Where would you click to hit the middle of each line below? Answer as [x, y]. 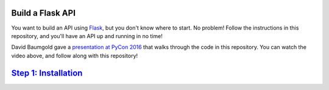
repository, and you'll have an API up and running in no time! [87, 36]
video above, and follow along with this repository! [75, 56]
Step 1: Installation [47, 73]
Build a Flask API [44, 13]
